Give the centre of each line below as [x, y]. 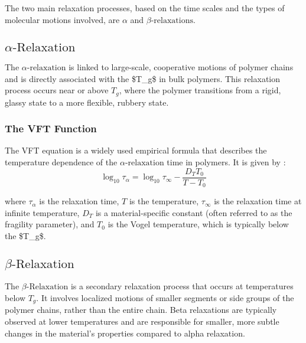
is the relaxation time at [258, 201]
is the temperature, [164, 201]
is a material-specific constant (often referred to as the [194, 212]
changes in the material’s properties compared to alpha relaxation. [125, 333]
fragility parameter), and [50, 224]
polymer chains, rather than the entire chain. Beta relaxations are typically [141, 310]
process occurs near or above [57, 90]
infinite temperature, [42, 212]
